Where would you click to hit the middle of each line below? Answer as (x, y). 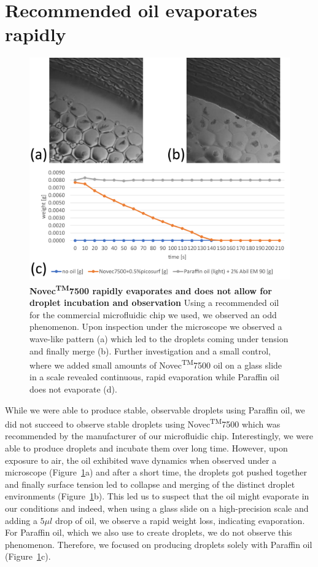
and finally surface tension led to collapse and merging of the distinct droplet (150, 484)
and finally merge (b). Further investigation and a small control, (150, 350)
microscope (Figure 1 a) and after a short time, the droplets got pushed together (156, 472)
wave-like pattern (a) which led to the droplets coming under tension (159, 338)
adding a (21, 520)
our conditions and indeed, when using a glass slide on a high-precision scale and (157, 508)
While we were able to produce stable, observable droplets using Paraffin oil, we (155, 409)
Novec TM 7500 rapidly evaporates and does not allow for (151, 289)
